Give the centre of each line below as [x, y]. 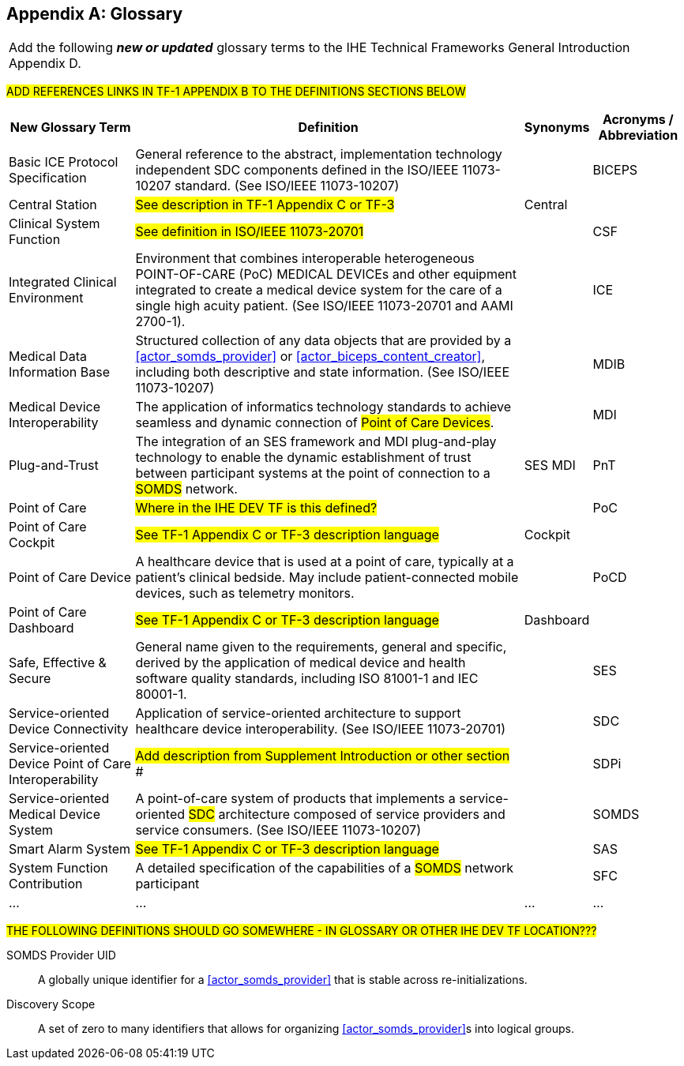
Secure [30, 679]
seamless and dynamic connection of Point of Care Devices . [315, 423]
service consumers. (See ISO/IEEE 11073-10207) [278, 830]
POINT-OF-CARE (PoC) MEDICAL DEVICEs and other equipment [326, 274]
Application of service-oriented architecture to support [298, 713]
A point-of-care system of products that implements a [295, 799]
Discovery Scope [51, 1004]
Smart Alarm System [70, 849]
